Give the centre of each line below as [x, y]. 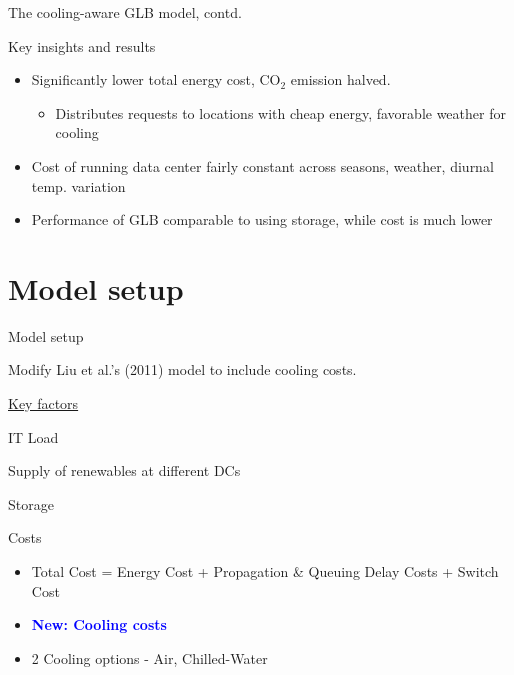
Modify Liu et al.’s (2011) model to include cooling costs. [182, 369]
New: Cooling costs [99, 624]
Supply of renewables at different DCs [124, 470]
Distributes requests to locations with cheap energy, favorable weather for [280, 112]
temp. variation [78, 185]
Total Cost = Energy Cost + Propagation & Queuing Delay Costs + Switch [265, 571]
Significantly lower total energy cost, [143, 79]
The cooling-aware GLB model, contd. [125, 12]
